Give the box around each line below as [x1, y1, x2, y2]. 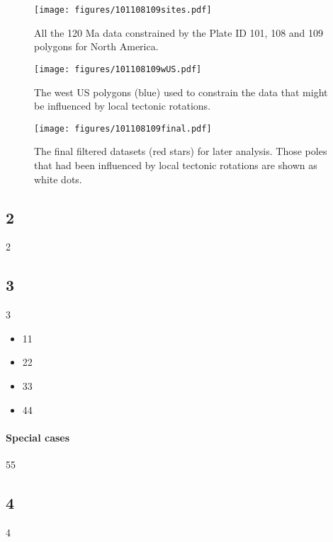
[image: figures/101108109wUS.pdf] [34, 64, 202, 74]
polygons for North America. [34, 39, 159, 54]
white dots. [34, 171, 82, 186]
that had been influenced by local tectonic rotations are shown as [34, 157, 317, 172]
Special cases [6, 429, 70, 444]
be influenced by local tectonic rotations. [34, 98, 211, 113]
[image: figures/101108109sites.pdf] [34, 5, 212, 15]
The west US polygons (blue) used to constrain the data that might [34, 84, 328, 99]
